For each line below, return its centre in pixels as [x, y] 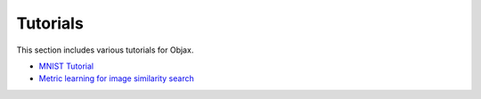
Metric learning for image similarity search [117, 78]
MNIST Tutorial [66, 66]
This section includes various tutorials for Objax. [105, 50]
